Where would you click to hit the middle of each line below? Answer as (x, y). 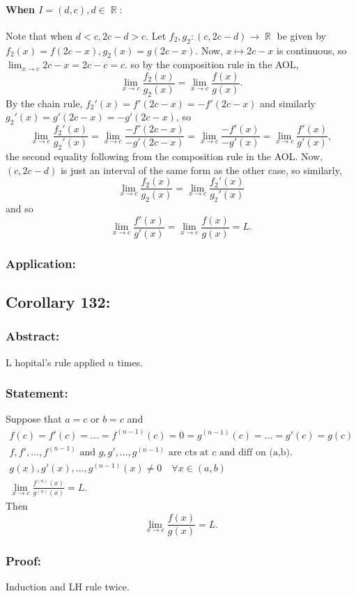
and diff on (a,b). (256, 452)
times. (130, 362)
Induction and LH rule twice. (68, 587)
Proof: (23, 561)
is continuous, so (311, 50)
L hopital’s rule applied (55, 362)
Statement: (37, 393)
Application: (41, 263)
